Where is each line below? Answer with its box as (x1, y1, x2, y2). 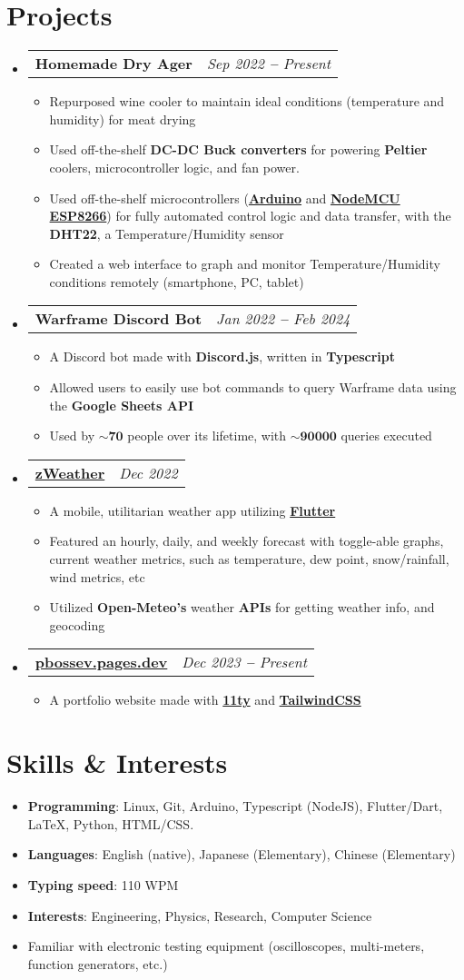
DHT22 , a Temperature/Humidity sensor (49, 223, 284, 243)
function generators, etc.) (27, 954, 168, 973)
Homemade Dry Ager (35, 53, 193, 74)
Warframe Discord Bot (35, 308, 202, 330)
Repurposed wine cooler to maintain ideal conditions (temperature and (49, 92, 445, 111)
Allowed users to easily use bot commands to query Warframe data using (49, 378, 457, 397)
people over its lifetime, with (127, 426, 287, 445)
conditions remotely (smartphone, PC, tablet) (49, 272, 304, 291)
